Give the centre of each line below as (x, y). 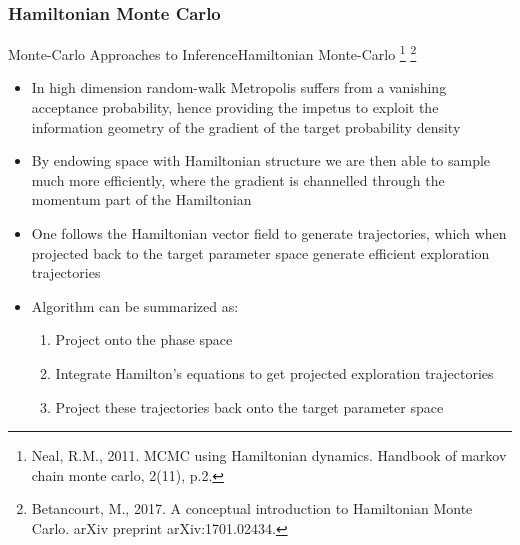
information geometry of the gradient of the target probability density (246, 126)
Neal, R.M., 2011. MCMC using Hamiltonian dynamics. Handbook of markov (269, 455)
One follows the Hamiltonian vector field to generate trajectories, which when (269, 233)
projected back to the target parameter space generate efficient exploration (260, 252)
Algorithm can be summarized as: (135, 305)
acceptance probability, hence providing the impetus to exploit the (235, 107)
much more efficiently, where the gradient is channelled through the (238, 179)
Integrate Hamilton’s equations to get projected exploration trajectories (274, 373)
